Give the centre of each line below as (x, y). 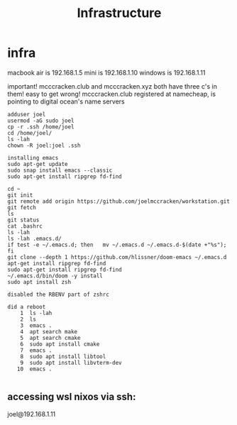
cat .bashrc (25, 226)
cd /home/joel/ (30, 133)
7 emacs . (36, 350)
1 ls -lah (36, 313)
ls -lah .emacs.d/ (34, 238)
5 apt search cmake (50, 338)
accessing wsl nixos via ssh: (72, 397)
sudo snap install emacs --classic (60, 170)
